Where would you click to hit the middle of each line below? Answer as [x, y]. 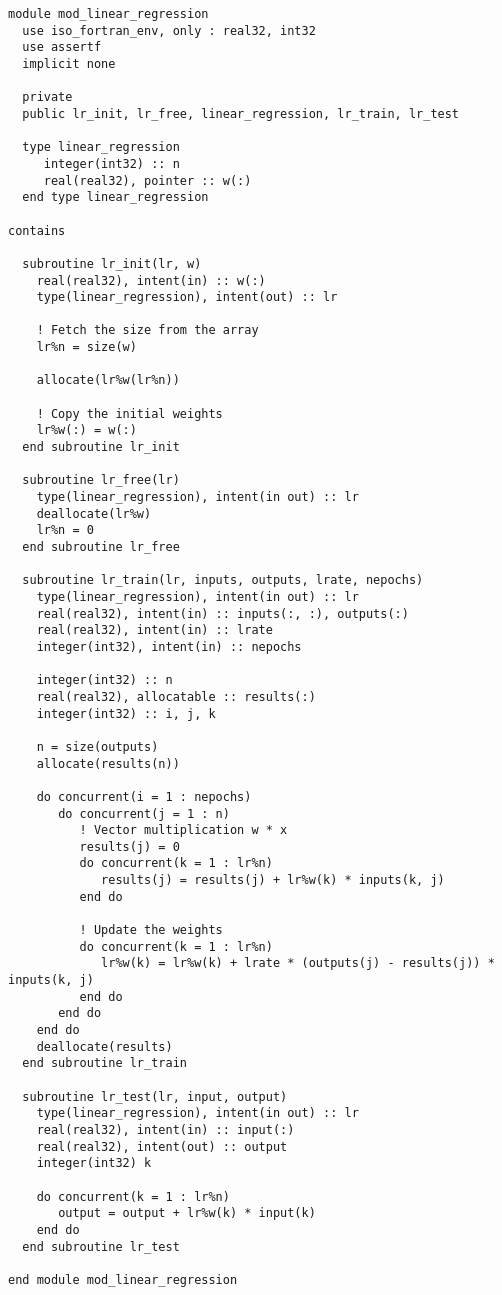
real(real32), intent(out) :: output [162, 1146]
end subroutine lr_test [101, 1246]
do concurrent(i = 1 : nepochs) [144, 796]
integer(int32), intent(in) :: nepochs [169, 646]
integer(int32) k [94, 1163]
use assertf [62, 47]
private [47, 97]
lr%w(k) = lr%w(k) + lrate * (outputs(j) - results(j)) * [298, 963]
